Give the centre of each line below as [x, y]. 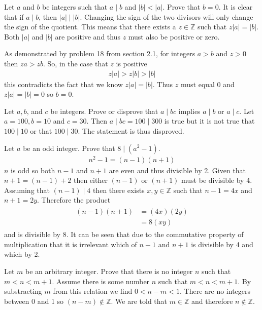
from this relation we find [93, 291]
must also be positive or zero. [174, 36]
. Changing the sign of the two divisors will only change [167, 16]
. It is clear [236, 7]
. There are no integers [215, 291]
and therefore [212, 301]
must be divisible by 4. [217, 180]
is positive [132, 63]
